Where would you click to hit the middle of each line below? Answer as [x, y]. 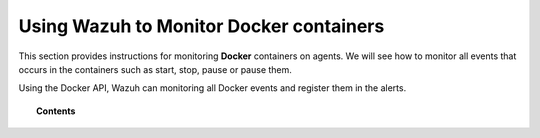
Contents [56, 111]
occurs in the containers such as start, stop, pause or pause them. [155, 69]
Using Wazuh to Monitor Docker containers [201, 26]
